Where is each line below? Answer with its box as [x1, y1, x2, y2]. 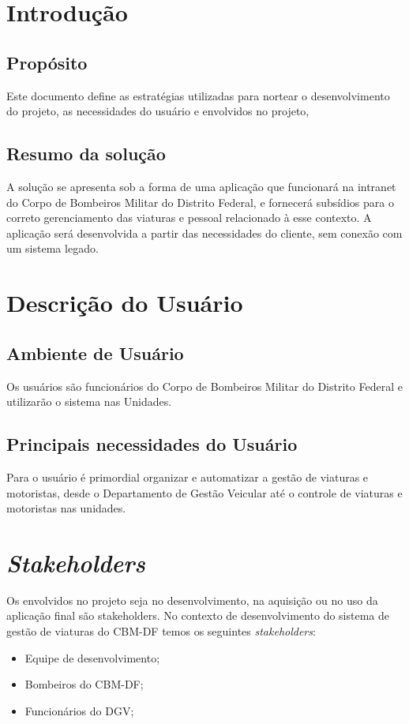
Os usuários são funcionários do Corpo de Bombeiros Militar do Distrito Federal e [6, 377, 403, 394]
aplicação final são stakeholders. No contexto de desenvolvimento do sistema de [6, 607, 389, 624]
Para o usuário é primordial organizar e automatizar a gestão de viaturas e [6, 468, 369, 485]
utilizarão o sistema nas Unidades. [6, 393, 172, 410]
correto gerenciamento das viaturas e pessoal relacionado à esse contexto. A [6, 209, 372, 226]
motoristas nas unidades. [6, 500, 126, 516]
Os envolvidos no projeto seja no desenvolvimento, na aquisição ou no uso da [6, 591, 378, 608]
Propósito [6, 50, 88, 74]
